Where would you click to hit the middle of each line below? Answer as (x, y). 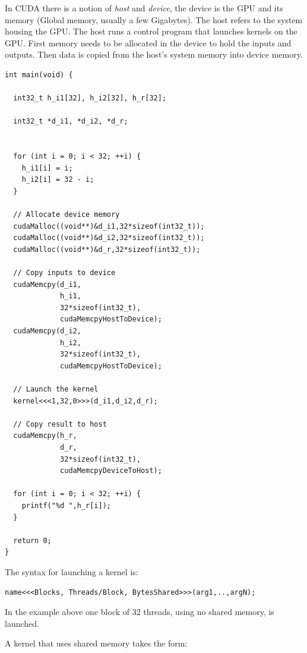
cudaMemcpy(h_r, (45, 436)
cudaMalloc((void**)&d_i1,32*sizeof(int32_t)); (109, 226)
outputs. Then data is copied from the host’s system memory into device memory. (154, 54)
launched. (22, 623)
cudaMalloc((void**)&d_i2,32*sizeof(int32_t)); (109, 238)
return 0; (32, 540)
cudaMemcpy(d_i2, (47, 331)
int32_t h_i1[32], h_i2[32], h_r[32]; (90, 98)
